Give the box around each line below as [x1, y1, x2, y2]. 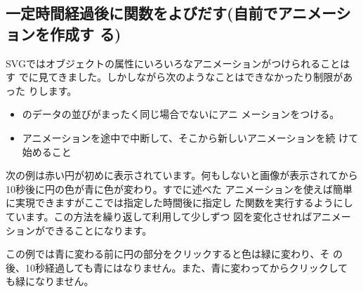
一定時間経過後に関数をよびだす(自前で [6, 2, 278, 24]
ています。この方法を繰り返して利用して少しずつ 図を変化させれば [6, 208, 312, 223]
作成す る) [49, 22, 121, 44]
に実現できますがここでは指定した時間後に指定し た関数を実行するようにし [6, 195, 353, 210]
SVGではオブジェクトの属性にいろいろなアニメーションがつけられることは [6, 55, 350, 70]
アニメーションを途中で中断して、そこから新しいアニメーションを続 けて [22, 130, 359, 145]
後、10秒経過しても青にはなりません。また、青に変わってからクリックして [6, 260, 348, 274]
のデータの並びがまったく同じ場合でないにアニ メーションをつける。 [22, 107, 340, 121]
